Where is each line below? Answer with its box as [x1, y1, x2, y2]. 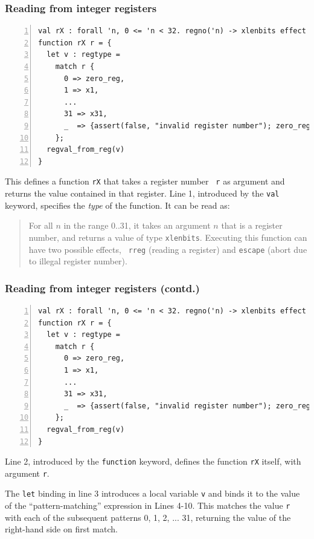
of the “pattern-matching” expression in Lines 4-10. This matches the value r [5, 499, 290, 512]
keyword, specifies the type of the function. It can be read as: [5, 198, 230, 211]
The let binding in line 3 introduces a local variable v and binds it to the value [5, 487, 300, 500]
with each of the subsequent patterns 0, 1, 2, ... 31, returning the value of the [5, 511, 291, 523]
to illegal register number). [28, 255, 127, 267]
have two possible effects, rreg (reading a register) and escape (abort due [28, 243, 307, 255]
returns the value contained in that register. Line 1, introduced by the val [5, 187, 280, 199]
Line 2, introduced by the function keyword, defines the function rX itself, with [5, 455, 301, 468]
